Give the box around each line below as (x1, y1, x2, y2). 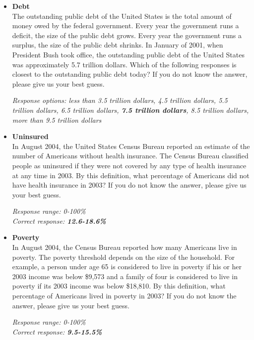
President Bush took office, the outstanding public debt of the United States (12, 49, 245, 59)
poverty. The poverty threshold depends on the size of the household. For (12, 251, 235, 262)
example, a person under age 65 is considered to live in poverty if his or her (12, 261, 242, 272)
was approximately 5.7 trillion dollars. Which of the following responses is (12, 59, 237, 69)
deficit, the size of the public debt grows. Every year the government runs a (12, 30, 242, 40)
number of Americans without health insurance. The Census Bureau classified (12, 150, 249, 161)
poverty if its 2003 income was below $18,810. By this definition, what (12, 281, 226, 291)
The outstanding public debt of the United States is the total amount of (12, 10, 232, 21)
